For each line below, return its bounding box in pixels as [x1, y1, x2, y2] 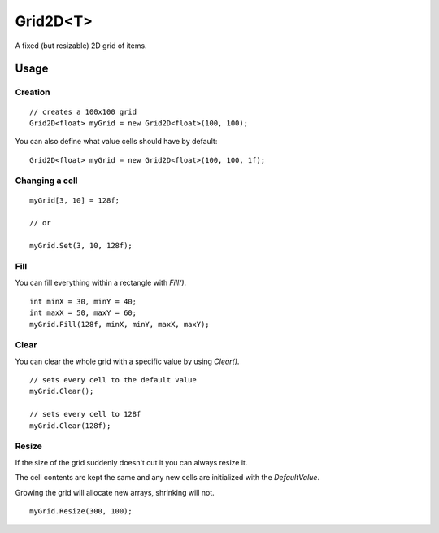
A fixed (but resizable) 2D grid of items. [15, 41, 147, 50]
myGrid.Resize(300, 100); [29, 506, 133, 516]
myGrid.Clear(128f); [29, 421, 111, 430]
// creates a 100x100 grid [29, 107, 137, 116]
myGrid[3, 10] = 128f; [29, 195, 120, 205]
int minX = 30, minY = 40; [29, 297, 137, 306]
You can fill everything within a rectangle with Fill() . [15, 277, 187, 288]
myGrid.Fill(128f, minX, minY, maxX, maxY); [29, 320, 211, 329]
